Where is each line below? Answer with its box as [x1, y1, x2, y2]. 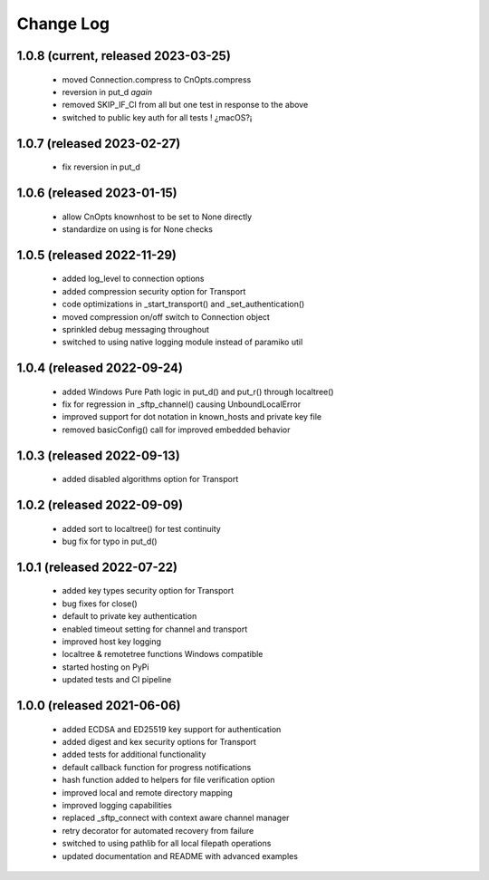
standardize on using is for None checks [62, 223, 213, 235]
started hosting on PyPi [62, 662, 149, 672]
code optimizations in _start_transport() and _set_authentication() [62, 299, 305, 310]
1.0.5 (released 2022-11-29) [16, 247, 177, 263]
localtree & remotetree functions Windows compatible [62, 649, 264, 660]
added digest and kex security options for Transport [62, 737, 257, 748]
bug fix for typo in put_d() [62, 536, 158, 547]
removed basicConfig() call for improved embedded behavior [62, 424, 291, 435]
